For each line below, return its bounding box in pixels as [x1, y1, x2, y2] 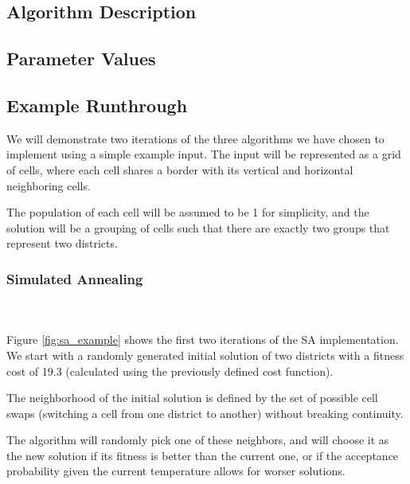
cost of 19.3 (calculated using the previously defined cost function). [6, 362, 334, 379]
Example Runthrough [6, 92, 188, 117]
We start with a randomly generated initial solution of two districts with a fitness [6, 346, 404, 363]
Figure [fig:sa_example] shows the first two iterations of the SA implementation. [6, 331, 399, 348]
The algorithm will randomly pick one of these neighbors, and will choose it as [6, 431, 389, 448]
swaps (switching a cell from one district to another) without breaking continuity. [6, 404, 404, 421]
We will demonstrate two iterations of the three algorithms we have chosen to [6, 130, 385, 146]
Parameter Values [6, 46, 156, 71]
